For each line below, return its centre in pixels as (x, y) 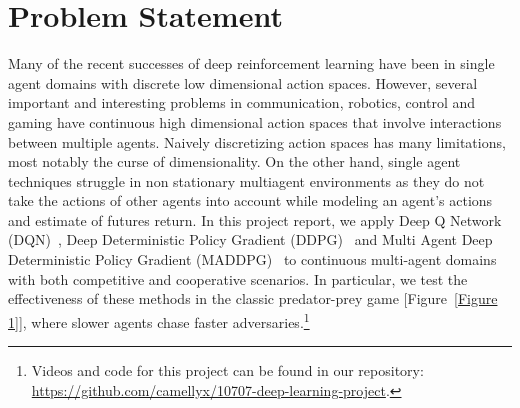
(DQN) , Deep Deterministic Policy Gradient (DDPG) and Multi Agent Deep (250, 239)
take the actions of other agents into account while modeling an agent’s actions (250, 200)
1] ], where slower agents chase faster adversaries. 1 (159, 320)
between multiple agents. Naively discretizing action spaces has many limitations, (257, 141)
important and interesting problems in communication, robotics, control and (242, 102)
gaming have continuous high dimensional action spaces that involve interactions (255, 121)
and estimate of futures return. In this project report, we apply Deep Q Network (255, 219)
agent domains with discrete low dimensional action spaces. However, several (243, 82)
